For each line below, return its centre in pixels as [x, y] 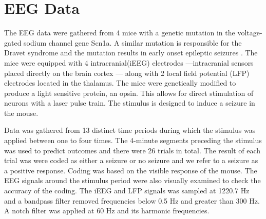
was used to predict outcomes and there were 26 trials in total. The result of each [132, 150]
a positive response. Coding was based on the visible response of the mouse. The [131, 170]
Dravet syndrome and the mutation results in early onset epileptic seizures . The [131, 53]
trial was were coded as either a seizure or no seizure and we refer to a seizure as [131, 160]
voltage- [250, 33]
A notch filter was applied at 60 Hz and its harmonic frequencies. [107, 211]
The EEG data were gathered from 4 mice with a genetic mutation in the [120, 33]
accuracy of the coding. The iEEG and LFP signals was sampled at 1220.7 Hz [127, 191]
